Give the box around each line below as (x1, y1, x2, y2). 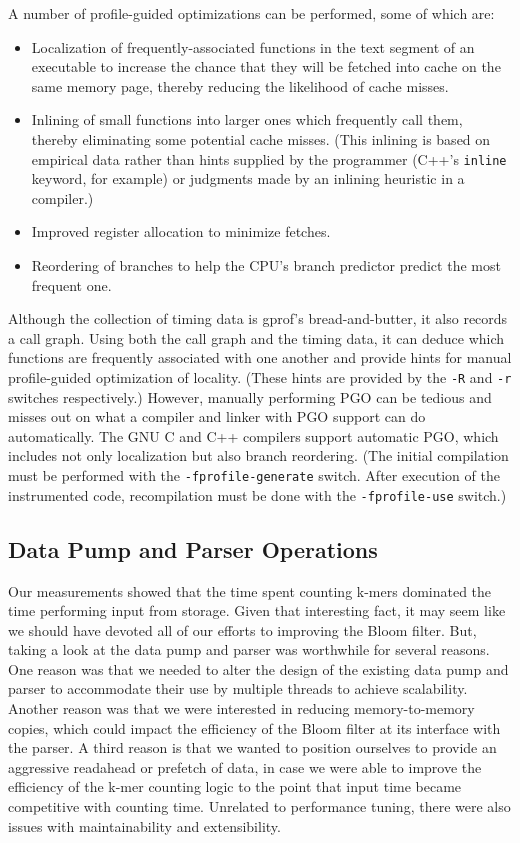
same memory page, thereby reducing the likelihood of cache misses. (31, 75, 449, 96)
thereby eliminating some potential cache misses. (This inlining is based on (31, 128, 491, 149)
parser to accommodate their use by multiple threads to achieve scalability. (8, 678, 468, 699)
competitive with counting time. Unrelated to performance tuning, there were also (8, 796, 511, 817)
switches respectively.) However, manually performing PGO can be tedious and (8, 386, 492, 407)
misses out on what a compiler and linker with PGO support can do (8, 406, 426, 427)
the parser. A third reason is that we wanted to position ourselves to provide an (8, 737, 497, 758)
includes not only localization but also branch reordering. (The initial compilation (8, 445, 509, 466)
